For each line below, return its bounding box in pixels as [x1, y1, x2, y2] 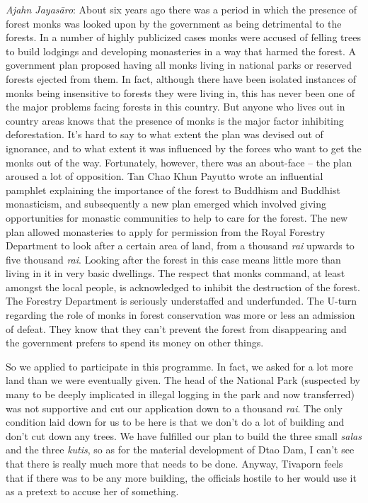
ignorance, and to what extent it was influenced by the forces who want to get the [6, 140, 362, 155]
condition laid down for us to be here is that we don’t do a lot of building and [6, 414, 345, 429]
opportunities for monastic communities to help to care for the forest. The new [6, 210, 348, 225]
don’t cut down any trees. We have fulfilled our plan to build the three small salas [6, 428, 362, 443]
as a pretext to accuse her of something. [6, 484, 179, 499]
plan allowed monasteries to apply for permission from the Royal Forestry [6, 224, 326, 239]
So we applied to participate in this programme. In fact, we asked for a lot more [6, 358, 353, 373]
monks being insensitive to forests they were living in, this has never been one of [6, 85, 355, 100]
